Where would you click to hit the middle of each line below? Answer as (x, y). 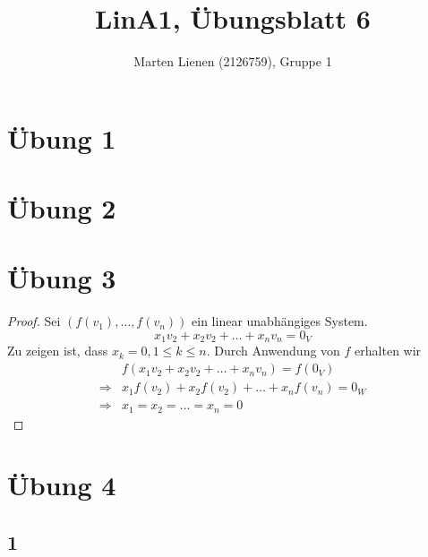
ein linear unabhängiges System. (280, 321)
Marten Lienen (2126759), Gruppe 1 (233, 61)
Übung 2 (62, 208)
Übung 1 (62, 137)
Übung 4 (62, 485)
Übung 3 (62, 278)
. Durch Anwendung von (273, 351)
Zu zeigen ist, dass (58, 351)
